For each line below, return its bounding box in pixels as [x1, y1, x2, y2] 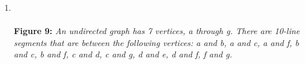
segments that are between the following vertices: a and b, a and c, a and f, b [13, 36, 299, 48]
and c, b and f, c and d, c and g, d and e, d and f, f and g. [13, 48, 232, 60]
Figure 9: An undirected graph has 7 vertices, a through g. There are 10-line [13, 25, 300, 37]
